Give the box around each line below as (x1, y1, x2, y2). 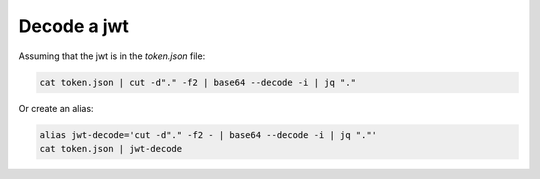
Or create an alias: (18, 102, 94, 114)
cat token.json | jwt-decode (39, 143, 183, 154)
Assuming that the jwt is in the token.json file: (18, 50, 206, 62)
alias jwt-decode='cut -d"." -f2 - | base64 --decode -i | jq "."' (39, 129, 378, 140)
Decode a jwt (18, 15, 130, 37)
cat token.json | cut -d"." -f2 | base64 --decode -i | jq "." (39, 76, 357, 88)
